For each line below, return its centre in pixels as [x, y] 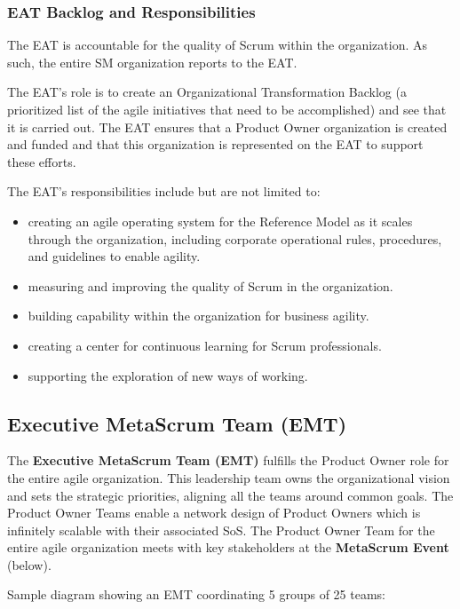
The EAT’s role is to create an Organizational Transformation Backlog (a [207, 92]
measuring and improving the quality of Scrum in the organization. [210, 285]
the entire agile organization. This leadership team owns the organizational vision [229, 477]
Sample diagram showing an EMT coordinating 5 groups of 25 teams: [197, 594]
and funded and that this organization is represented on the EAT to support [215, 144]
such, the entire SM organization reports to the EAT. [152, 62]
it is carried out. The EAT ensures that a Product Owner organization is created [227, 127]
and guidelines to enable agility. [114, 256]
